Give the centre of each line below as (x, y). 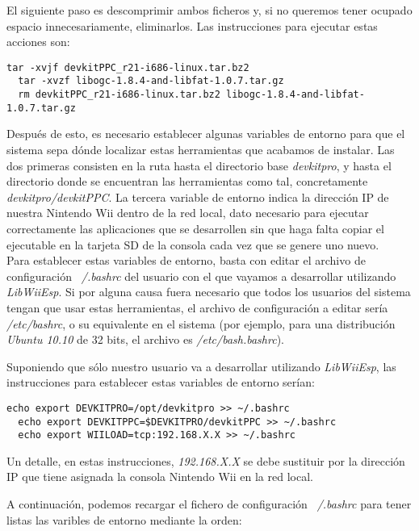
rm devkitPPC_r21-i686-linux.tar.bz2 (119, 95)
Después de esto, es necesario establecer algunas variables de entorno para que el (206, 134)
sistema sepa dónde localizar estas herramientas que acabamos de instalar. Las (201, 149)
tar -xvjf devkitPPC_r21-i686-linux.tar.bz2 (128, 67)
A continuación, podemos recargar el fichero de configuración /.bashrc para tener (209, 504)
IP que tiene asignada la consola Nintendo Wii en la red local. (160, 477)
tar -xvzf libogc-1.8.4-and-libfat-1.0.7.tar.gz (151, 81)
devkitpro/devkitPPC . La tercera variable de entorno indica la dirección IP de (198, 197)
